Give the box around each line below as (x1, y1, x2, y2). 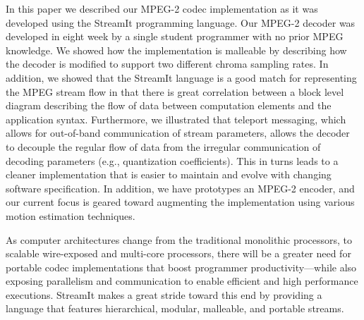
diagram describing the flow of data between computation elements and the (6, 98, 332, 113)
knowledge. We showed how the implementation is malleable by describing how (6, 42, 347, 57)
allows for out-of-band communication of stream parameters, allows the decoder (6, 125, 350, 140)
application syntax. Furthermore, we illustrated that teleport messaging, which (6, 111, 346, 126)
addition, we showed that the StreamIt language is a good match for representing (6, 70, 357, 85)
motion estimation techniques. (6, 208, 135, 223)
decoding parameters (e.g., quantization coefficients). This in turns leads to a (6, 153, 339, 168)
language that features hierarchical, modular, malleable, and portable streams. (6, 301, 344, 316)
